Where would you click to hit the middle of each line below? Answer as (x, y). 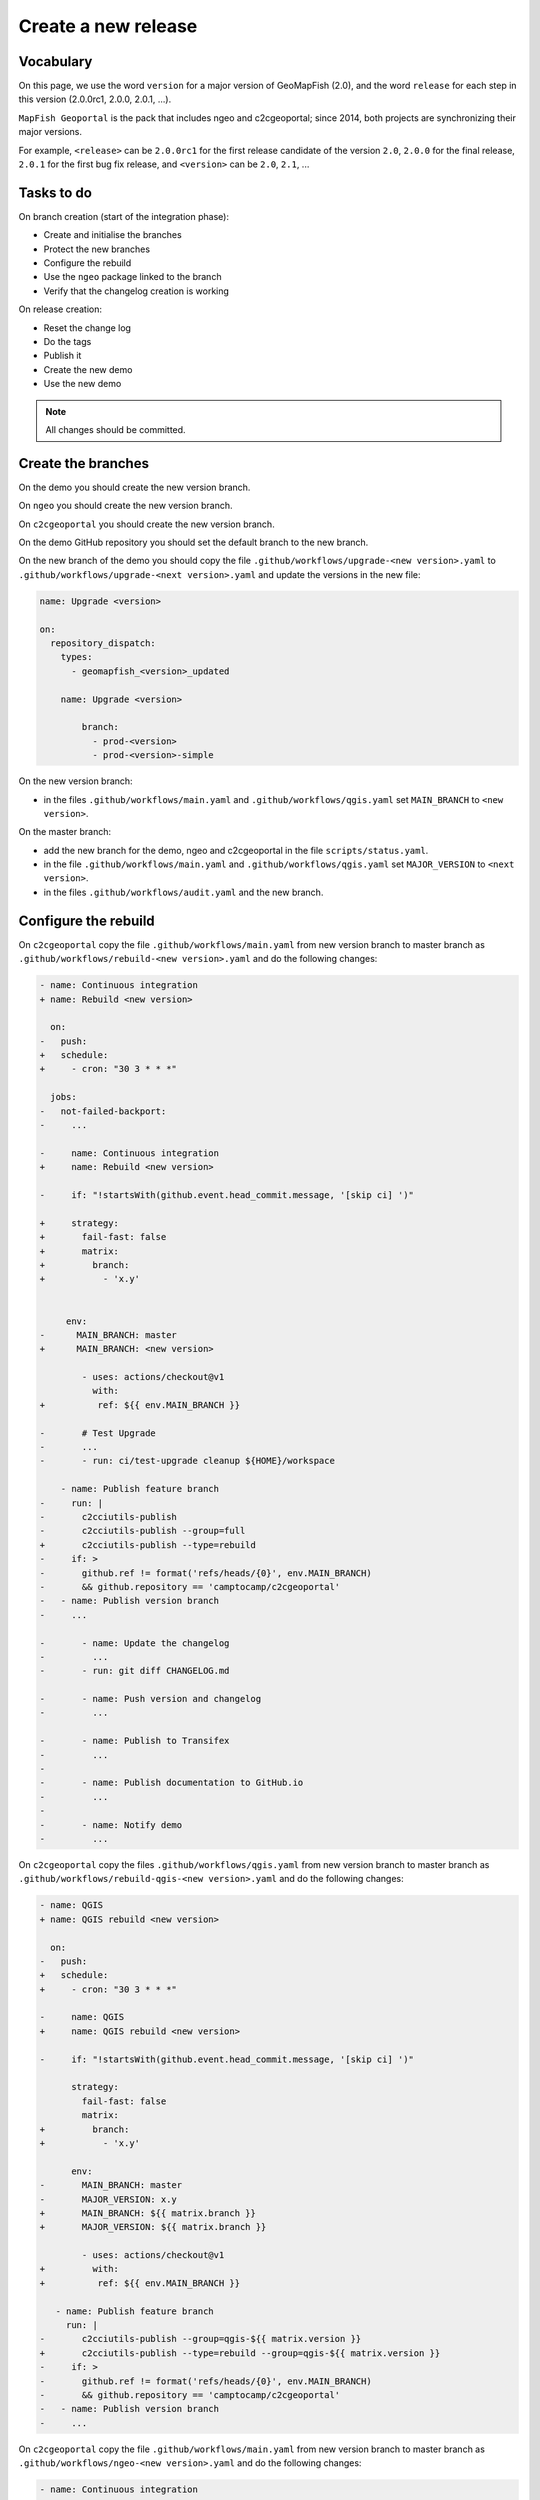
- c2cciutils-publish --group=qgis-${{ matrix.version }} (200, 2339)
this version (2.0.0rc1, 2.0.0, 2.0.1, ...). (95, 99)
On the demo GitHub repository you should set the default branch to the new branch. (193, 542)
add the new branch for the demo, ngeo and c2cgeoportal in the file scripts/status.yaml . (236, 850)
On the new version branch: (76, 781)
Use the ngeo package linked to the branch (132, 277)
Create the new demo (88, 369)
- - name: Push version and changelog (150, 1699)
